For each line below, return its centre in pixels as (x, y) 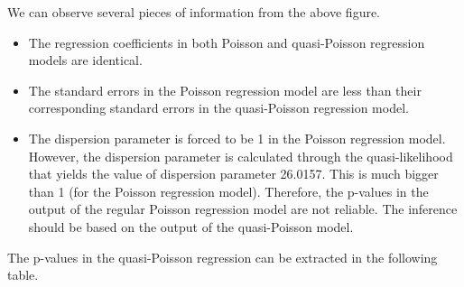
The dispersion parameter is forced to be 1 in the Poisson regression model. (237, 138)
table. (23, 275)
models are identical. (85, 60)
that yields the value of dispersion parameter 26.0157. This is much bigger (233, 174)
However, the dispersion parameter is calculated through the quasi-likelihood (241, 156)
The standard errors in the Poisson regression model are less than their (225, 90)
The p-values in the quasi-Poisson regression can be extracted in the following (223, 257)
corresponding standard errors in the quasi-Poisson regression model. (218, 108)
